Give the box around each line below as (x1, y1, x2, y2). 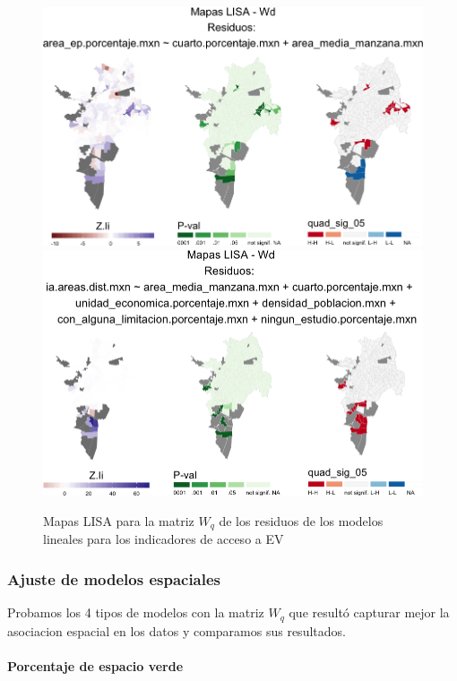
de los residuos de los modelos (219, 512, 384, 530)
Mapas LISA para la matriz (43, 512, 194, 530)
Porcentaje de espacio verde (7, 656, 184, 675)
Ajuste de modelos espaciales (7, 567, 221, 590)
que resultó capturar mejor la (289, 603, 450, 622)
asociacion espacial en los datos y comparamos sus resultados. (7, 621, 346, 640)
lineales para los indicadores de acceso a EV (43, 530, 284, 548)
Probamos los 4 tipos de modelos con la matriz (7, 603, 264, 622)
